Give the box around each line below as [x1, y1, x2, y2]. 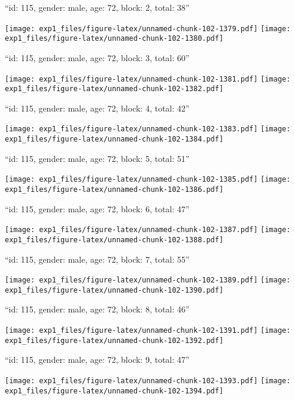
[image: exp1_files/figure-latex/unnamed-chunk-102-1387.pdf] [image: [5, 225, 291, 234]
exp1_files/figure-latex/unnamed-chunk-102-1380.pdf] [5, 34, 224, 43]
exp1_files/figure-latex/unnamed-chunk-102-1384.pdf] [5, 135, 224, 144]
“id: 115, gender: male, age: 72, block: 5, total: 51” [5, 152, 190, 164]
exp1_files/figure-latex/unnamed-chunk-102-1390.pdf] [5, 285, 224, 294]
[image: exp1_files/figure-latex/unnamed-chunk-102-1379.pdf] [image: [5, 24, 291, 33]
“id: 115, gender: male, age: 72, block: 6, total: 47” [5, 202, 190, 215]
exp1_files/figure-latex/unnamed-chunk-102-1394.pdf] [5, 386, 224, 395]
